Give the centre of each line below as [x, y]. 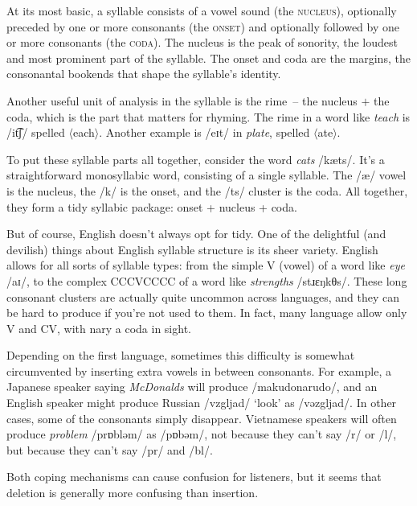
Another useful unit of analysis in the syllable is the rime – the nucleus [182, 100]
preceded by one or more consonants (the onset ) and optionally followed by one [203, 26]
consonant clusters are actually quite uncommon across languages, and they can [203, 296]
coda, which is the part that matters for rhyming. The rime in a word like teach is [208, 116]
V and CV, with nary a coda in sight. [99, 328]
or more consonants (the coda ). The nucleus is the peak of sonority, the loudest [202, 42]
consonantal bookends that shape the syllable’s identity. [144, 74]
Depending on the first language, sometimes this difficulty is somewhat [181, 355]
